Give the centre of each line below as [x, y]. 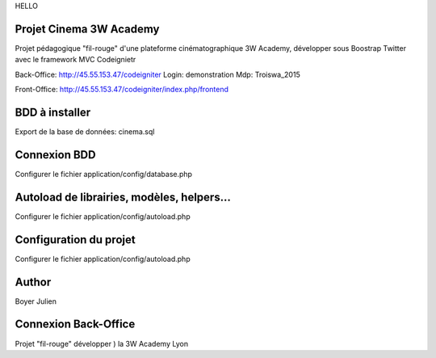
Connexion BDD [55, 155]
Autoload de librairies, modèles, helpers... [123, 197]
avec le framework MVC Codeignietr [75, 60]
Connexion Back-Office [75, 324]
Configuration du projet [75, 240]
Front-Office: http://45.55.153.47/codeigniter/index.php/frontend [122, 90]
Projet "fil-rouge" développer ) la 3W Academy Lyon [102, 343]
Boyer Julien [36, 301]
